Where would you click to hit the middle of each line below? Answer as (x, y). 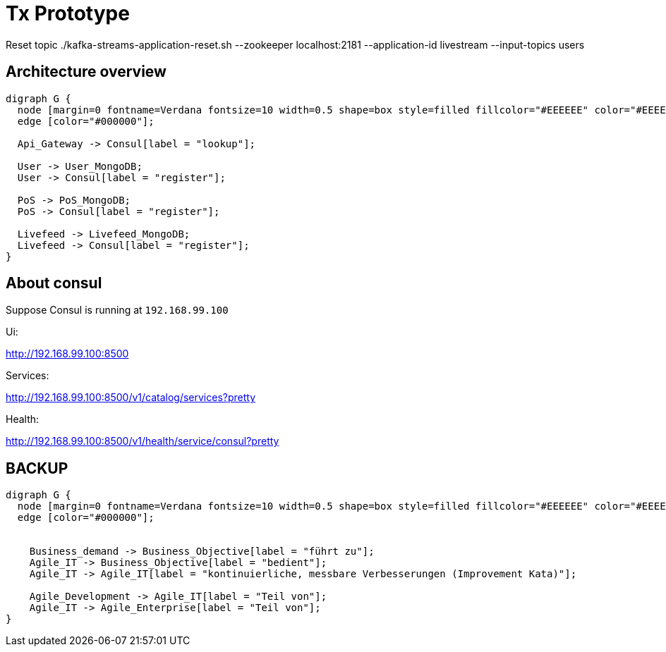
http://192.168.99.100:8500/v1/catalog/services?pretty (131, 398)
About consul (54, 283)
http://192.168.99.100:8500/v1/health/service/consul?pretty (143, 441)
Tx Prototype (68, 13)
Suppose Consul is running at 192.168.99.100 (117, 310)
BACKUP (37, 468)
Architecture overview (86, 72)
